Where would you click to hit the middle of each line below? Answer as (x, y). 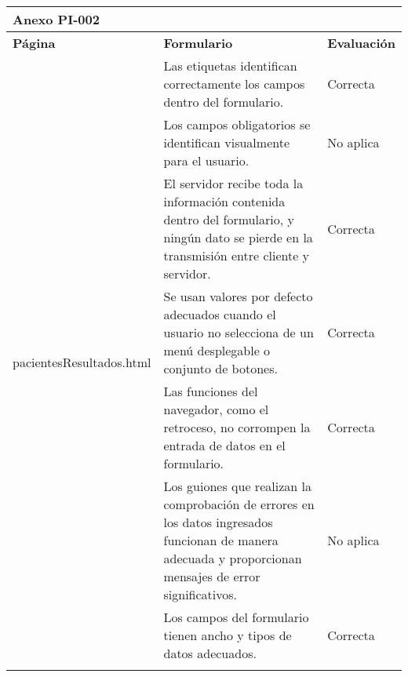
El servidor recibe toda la (233, 183)
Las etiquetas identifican (230, 66)
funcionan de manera (221, 540)
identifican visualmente (227, 142)
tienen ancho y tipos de (228, 635)
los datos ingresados (218, 522)
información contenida (224, 201)
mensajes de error (212, 576)
